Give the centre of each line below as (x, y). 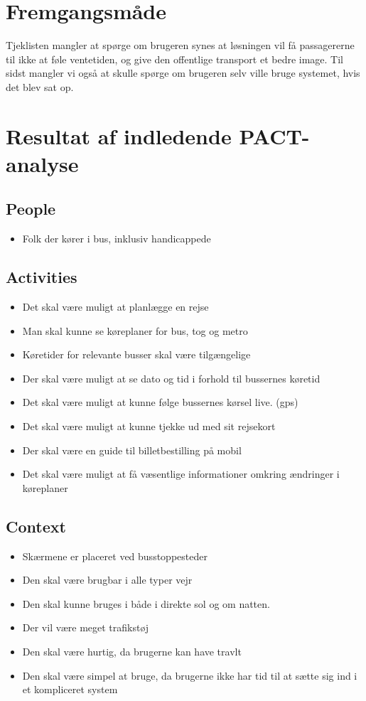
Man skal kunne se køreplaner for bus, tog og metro (135, 330)
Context (36, 526)
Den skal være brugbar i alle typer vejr (107, 580)
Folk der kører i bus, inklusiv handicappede (117, 239)
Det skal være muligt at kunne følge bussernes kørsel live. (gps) (160, 402)
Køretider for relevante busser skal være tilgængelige (136, 354)
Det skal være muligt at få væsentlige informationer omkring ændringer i (181, 474)
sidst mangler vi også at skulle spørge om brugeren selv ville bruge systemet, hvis (183, 73)
